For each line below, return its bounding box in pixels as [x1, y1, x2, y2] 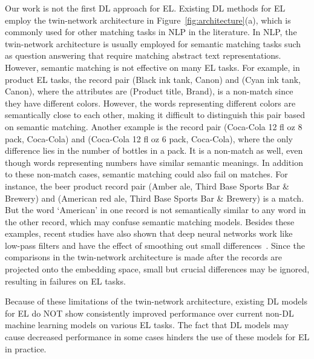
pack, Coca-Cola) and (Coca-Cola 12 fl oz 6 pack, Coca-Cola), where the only [5, 132, 293, 145]
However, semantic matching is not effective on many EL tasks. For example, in [5, 61, 300, 73]
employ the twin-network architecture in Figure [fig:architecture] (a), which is [5, 13, 291, 26]
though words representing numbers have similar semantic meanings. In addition [5, 156, 303, 168]
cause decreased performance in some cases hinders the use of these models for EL [5, 331, 310, 343]
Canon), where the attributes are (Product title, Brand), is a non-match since [5, 85, 293, 97]
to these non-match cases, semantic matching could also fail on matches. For [5, 168, 288, 180]
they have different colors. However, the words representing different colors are [5, 96, 296, 109]
